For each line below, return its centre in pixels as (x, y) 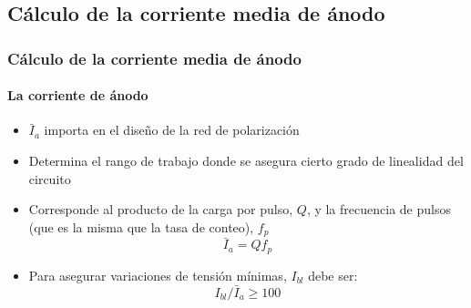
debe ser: (333, 275)
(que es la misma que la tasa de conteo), (141, 226)
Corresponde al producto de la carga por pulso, (161, 209)
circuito (50, 178)
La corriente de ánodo (78, 95)
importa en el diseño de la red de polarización (172, 130)
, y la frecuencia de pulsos (379, 209)
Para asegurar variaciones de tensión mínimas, (158, 275)
